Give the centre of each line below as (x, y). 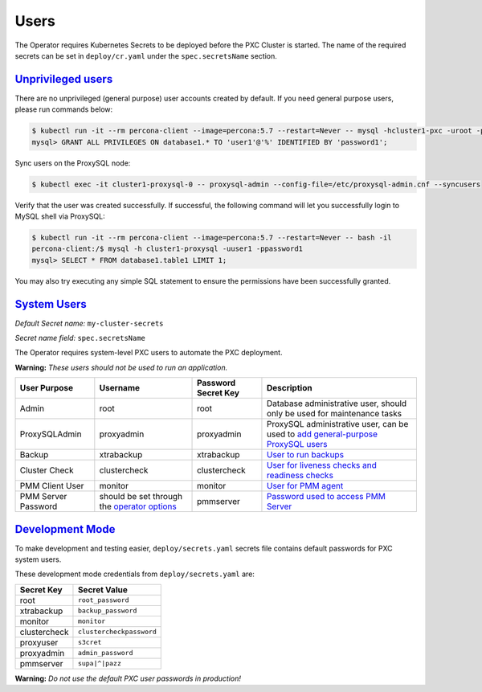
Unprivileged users (64, 79)
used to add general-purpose (322, 434)
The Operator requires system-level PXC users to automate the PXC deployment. (149, 353)
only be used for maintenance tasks (334, 414)
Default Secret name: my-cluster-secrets (89, 323)
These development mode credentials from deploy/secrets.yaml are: (135, 574)
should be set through (141, 497)
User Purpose (47, 388)
